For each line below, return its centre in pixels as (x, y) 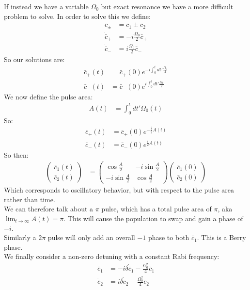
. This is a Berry (221, 237)
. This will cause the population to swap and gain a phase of (153, 218)
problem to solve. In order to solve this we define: (77, 16)
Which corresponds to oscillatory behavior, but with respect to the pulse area (119, 190)
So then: (16, 154)
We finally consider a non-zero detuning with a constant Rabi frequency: (112, 256)
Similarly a (20, 237)
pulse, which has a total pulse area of (156, 209)
